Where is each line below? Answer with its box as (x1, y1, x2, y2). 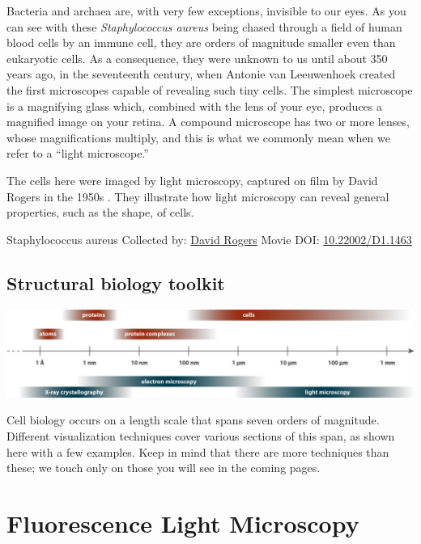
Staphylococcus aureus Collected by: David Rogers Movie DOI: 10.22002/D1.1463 (6, 230, 412, 247)
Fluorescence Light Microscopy (6, 506, 359, 539)
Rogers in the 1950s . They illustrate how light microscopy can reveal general (6, 188, 389, 205)
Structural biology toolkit (6, 270, 225, 295)
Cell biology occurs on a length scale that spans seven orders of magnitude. (6, 411, 380, 428)
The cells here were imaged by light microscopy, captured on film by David (6, 171, 378, 188)
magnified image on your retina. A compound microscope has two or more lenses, (6, 113, 410, 130)
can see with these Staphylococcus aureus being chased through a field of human (6, 18, 402, 35)
